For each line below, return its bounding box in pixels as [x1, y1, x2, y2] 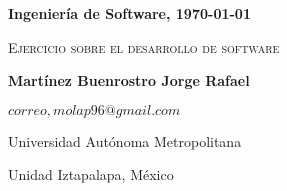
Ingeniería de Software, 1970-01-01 [8, 3, 251, 23]
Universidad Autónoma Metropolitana [8, 130, 242, 151]
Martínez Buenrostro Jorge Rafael [8, 70, 250, 91]
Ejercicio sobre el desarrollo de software [8, 36, 280, 57]
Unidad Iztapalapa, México [8, 164, 174, 185]
